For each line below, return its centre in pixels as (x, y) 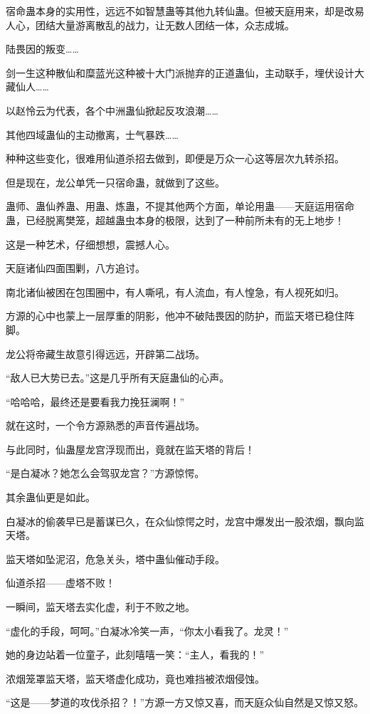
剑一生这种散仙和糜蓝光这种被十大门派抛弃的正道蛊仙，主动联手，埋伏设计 (180, 72)
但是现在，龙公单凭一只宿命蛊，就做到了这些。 (115, 182)
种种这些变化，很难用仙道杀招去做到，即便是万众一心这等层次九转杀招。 (175, 158)
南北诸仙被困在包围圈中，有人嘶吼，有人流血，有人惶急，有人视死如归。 (175, 292)
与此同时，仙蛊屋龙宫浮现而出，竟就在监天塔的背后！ (130, 449)
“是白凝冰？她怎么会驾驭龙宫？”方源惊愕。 (105, 473)
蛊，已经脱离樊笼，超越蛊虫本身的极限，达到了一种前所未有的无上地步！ (175, 220)
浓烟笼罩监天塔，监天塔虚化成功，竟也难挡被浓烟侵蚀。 (135, 678)
